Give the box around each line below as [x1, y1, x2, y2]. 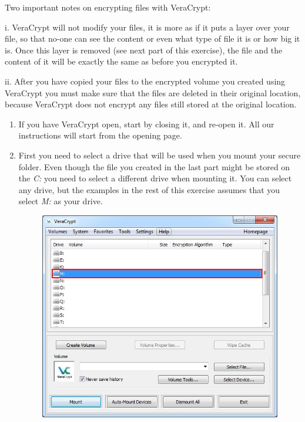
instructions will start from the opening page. [18, 129, 182, 141]
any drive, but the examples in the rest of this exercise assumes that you [18, 183, 280, 195]
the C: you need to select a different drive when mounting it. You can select [18, 172, 292, 184]
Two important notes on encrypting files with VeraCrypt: [5, 1, 211, 13]
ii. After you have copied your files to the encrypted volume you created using [5, 75, 286, 87]
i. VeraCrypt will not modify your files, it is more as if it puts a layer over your [5, 21, 290, 33]
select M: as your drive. [18, 195, 103, 207]
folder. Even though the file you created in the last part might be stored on [18, 160, 290, 173]
